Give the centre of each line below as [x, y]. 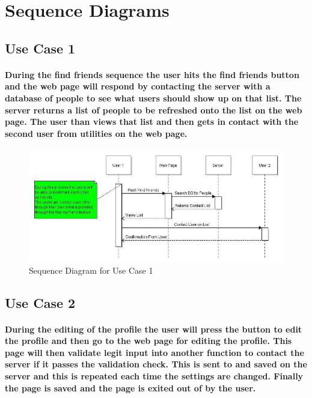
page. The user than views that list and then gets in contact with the [152, 122]
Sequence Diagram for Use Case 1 [91, 270]
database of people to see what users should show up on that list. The [153, 98]
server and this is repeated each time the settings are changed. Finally [154, 376]
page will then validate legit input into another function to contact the [154, 352]
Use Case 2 [40, 302]
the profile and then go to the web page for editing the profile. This [148, 341]
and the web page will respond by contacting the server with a [138, 86]
